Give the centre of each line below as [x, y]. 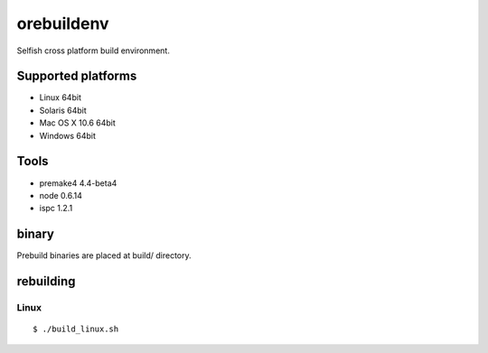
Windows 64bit [68, 135]
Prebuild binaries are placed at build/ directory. [104, 255]
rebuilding [46, 281]
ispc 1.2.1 [56, 209]
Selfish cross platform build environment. [94, 51]
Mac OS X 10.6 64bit [78, 123]
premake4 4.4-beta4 [78, 183]
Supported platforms [77, 76]
